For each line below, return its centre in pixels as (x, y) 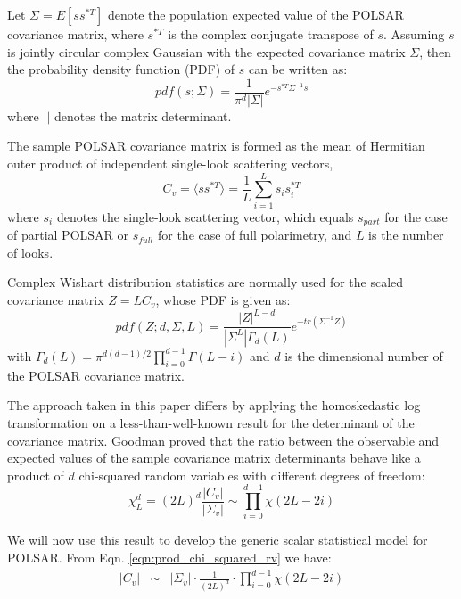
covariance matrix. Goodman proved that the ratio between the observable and (223, 440)
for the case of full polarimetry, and (255, 235)
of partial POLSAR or (68, 235)
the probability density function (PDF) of (121, 69)
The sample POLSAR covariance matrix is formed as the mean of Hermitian (216, 146)
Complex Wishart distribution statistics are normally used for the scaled (206, 282)
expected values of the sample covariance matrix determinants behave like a (214, 458)
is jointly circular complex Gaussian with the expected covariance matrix (206, 51)
